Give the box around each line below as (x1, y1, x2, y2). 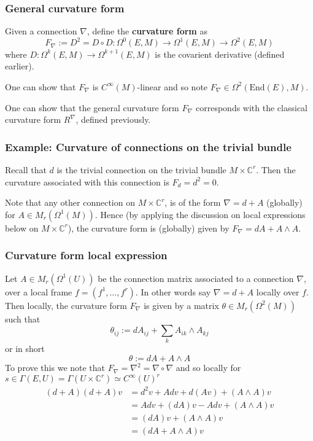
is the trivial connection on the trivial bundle (56, 163, 226, 176)
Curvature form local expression (5, 248, 168, 263)
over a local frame (5, 285, 72, 298)
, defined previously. (75, 113, 151, 126)
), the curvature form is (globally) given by (68, 221, 230, 234)
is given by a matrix (144, 299, 219, 311)
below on (5, 221, 39, 234)
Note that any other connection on (5, 196, 135, 209)
